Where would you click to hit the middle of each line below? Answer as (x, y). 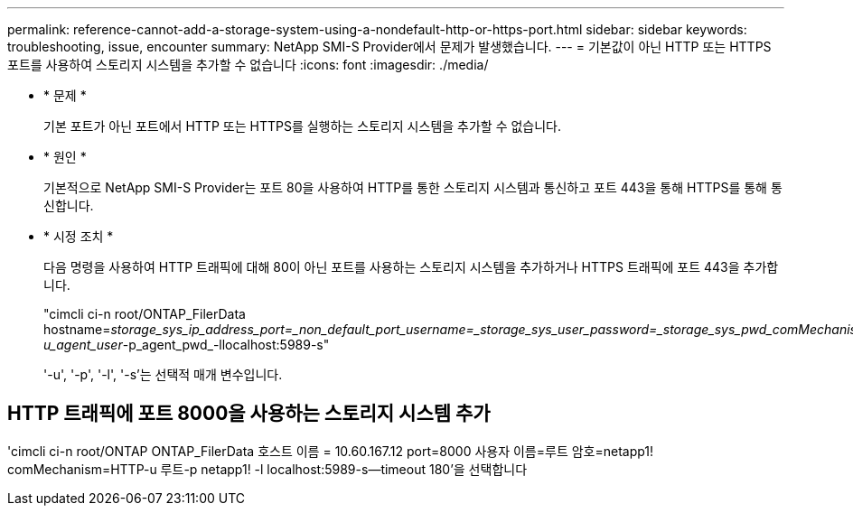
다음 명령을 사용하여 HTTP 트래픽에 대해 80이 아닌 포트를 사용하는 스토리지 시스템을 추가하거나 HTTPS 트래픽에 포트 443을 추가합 (411, 267)
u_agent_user (83, 345)
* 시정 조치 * (79, 236)
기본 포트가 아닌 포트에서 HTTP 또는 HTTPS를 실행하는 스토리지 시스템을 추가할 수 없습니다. (303, 126)
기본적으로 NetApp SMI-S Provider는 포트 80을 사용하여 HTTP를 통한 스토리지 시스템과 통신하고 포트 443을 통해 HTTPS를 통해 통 (413, 187)
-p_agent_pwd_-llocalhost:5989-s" (226, 345)
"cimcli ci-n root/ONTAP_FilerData (145, 314)
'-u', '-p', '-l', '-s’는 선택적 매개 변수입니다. (163, 374)
